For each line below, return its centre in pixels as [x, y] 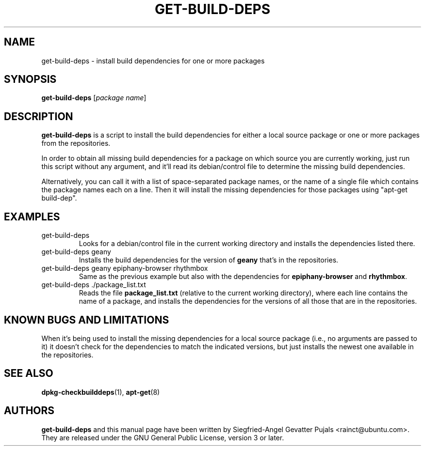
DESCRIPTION [39, 116]
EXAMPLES [32, 217]
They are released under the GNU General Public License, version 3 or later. [163, 437]
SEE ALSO [29, 373]
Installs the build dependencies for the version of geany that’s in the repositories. [209, 260]
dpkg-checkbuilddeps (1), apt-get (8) [101, 392]
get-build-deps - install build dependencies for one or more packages [153, 61]
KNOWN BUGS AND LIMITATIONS [87, 320]
